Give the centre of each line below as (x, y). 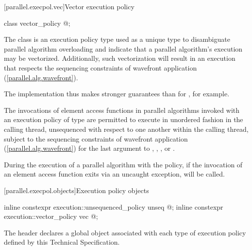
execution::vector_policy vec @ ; (51, 216)
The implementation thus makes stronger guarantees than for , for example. (117, 94)
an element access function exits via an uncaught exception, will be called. (114, 174)
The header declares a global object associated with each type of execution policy (125, 232)
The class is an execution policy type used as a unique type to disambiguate (117, 39)
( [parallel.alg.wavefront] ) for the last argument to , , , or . (89, 148)
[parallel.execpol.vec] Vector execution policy (69, 6)
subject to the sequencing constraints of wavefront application (96, 138)
